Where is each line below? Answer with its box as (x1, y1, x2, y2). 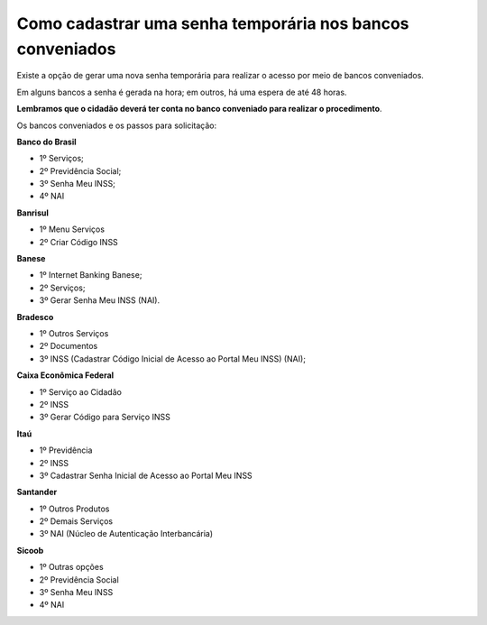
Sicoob (16, 545, 44, 556)
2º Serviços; (39, 282, 86, 293)
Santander (16, 487, 58, 498)
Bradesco (16, 311, 54, 322)
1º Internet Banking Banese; (39, 270, 142, 280)
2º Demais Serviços (39, 516, 114, 527)
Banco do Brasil (16, 136, 77, 147)
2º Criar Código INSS (39, 236, 119, 247)
